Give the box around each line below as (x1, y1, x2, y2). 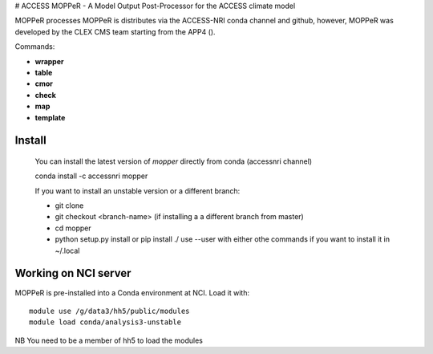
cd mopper (55, 223, 91, 233)
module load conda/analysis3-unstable (29, 318, 182, 327)
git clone (55, 201, 84, 210)
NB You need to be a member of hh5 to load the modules (14, 336, 204, 345)
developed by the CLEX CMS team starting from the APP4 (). (14, 26, 216, 36)
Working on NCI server (14, 267, 132, 280)
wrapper (34, 56, 64, 66)
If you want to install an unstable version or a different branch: (34, 185, 241, 196)
